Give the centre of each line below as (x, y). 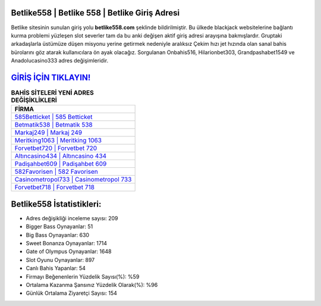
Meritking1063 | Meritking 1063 (58, 140)
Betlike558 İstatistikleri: (56, 204)
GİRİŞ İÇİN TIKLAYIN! (51, 77)
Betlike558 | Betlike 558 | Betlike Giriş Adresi (95, 13)
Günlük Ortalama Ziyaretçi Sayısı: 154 (71, 293)
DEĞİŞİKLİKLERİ (34, 100)
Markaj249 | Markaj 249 (48, 133)
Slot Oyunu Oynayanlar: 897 (60, 260)
